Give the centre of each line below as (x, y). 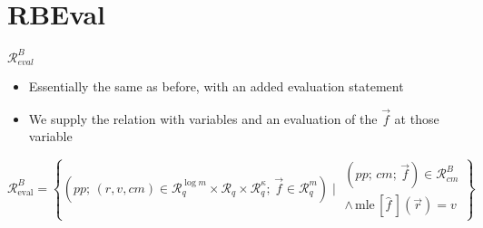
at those (417, 118)
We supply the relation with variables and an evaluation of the (203, 118)
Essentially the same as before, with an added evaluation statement (216, 86)
